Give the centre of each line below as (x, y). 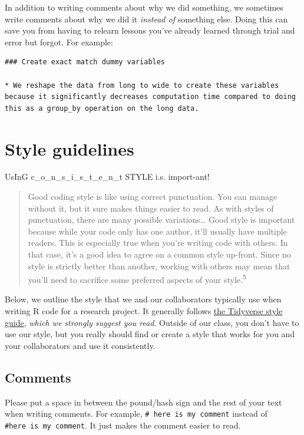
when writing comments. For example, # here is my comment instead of (136, 413)
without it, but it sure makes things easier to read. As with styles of (151, 208)
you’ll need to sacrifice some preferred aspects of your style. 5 (137, 279)
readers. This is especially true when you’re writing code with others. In (158, 243)
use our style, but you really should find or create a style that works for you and (150, 334)
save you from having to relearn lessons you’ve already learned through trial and (150, 30)
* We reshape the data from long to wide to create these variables (142, 85)
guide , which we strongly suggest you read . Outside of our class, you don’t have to (152, 322)
